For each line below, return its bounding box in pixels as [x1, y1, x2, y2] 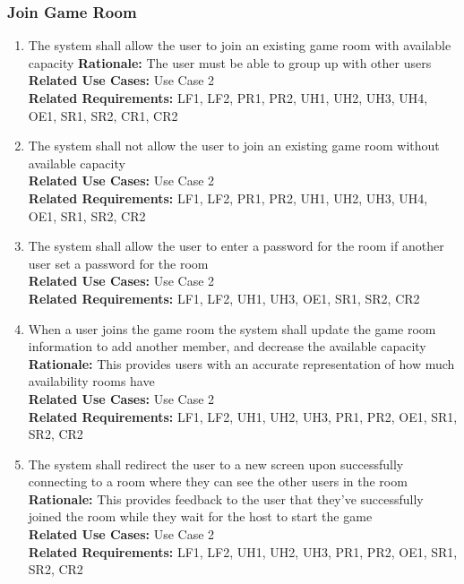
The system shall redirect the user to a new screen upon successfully [28, 454, 404, 473]
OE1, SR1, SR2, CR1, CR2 [28, 106, 178, 125]
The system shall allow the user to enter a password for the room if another [28, 236, 444, 255]
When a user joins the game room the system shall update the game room [28, 319, 436, 338]
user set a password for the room [28, 253, 209, 272]
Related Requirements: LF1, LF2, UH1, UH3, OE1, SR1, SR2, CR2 [28, 288, 420, 307]
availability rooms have [28, 372, 155, 391]
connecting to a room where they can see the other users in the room [28, 472, 408, 491]
